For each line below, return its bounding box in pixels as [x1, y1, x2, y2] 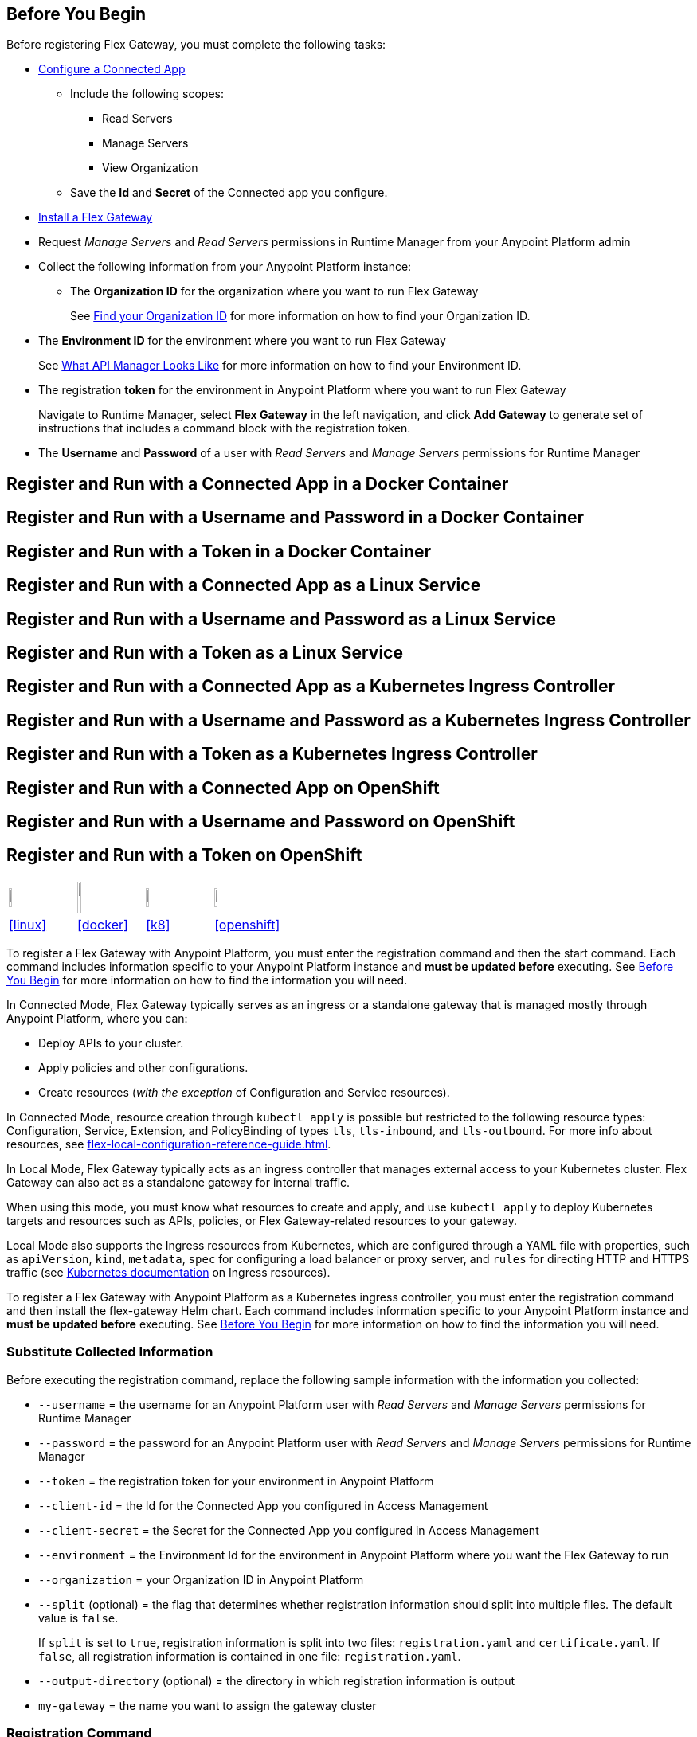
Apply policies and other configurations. [38, 1060, 249, 1074]
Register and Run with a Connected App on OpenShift [6, 777, 440, 798]
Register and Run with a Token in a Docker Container [6, 541, 432, 561]
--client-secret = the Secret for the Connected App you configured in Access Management [38, 1523, 539, 1537]
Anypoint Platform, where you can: [6, 1011, 188, 1025]
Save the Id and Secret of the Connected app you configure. [70, 186, 388, 200]
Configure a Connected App [38, 62, 186, 76]
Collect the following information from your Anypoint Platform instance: [38, 260, 412, 274]
